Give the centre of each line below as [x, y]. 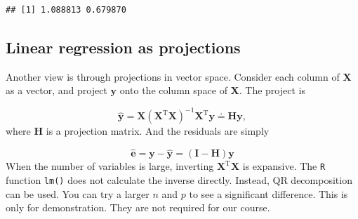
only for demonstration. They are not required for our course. [138, 207]
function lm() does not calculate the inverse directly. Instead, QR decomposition [179, 179]
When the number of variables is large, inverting [110, 166]
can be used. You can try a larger [78, 193]
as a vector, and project [57, 90]
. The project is [272, 90]
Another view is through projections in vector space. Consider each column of [173, 76]
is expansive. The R [284, 166]
